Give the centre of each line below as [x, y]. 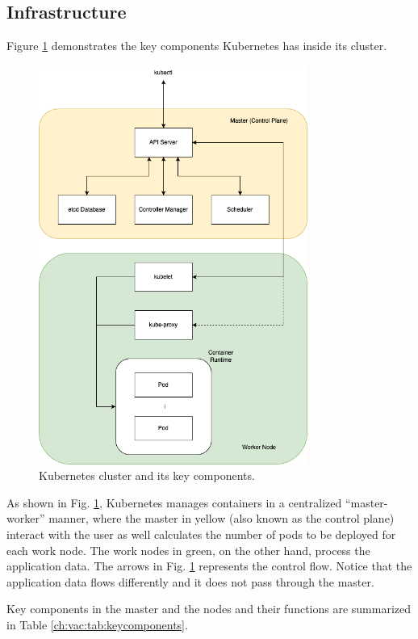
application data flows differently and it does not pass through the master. [190, 581]
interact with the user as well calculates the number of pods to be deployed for [201, 534]
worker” [26, 518]
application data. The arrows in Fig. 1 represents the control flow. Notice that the [209, 566]
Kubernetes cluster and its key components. [147, 475]
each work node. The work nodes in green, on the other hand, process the [188, 550]
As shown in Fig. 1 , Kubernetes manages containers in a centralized [174, 502]
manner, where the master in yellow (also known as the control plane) [222, 518]
